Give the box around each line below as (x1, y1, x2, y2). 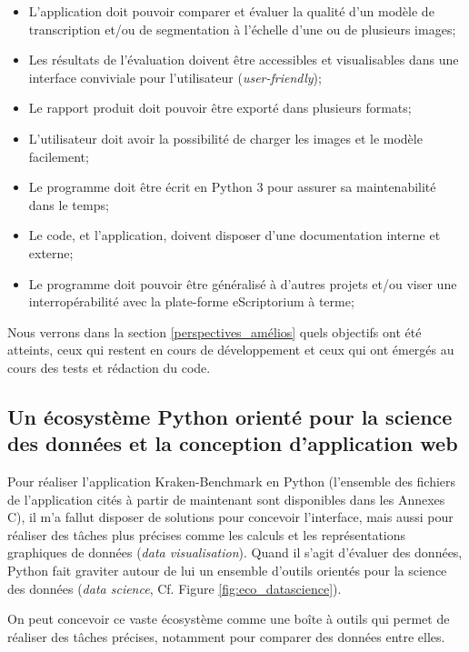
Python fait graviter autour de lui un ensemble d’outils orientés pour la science (7, 561, 447, 580)
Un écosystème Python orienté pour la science (7, 402, 453, 430)
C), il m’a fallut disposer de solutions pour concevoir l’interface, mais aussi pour (7, 507, 454, 527)
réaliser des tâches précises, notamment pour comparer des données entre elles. (7, 627, 445, 646)
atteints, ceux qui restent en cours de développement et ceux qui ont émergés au (7, 340, 454, 359)
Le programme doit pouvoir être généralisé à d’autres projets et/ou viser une (28, 274, 457, 293)
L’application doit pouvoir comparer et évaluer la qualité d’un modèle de (28, 2, 434, 20)
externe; (28, 243, 74, 262)
